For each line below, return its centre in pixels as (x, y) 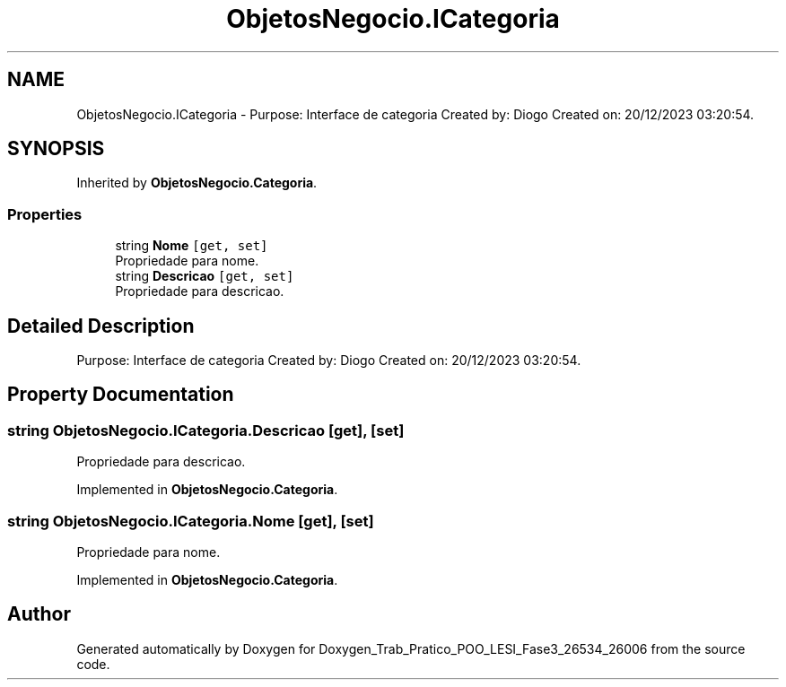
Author (39, 614)
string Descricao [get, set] (205, 276)
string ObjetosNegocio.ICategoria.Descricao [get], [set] (206, 430)
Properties (45, 214)
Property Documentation (121, 395)
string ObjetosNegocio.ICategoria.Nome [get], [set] (191, 521)
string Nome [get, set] (192, 246)
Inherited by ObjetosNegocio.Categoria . (197, 183)
